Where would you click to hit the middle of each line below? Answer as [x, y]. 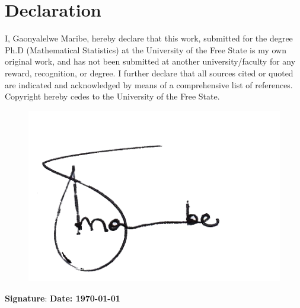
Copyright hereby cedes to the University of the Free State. [112, 96]
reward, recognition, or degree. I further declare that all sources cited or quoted [149, 73]
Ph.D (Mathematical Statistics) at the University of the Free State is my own [146, 49]
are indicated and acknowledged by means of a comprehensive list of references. [149, 84]
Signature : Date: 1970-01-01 [63, 298]
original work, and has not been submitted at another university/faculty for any [150, 61]
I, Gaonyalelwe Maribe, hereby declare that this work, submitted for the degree [149, 38]
